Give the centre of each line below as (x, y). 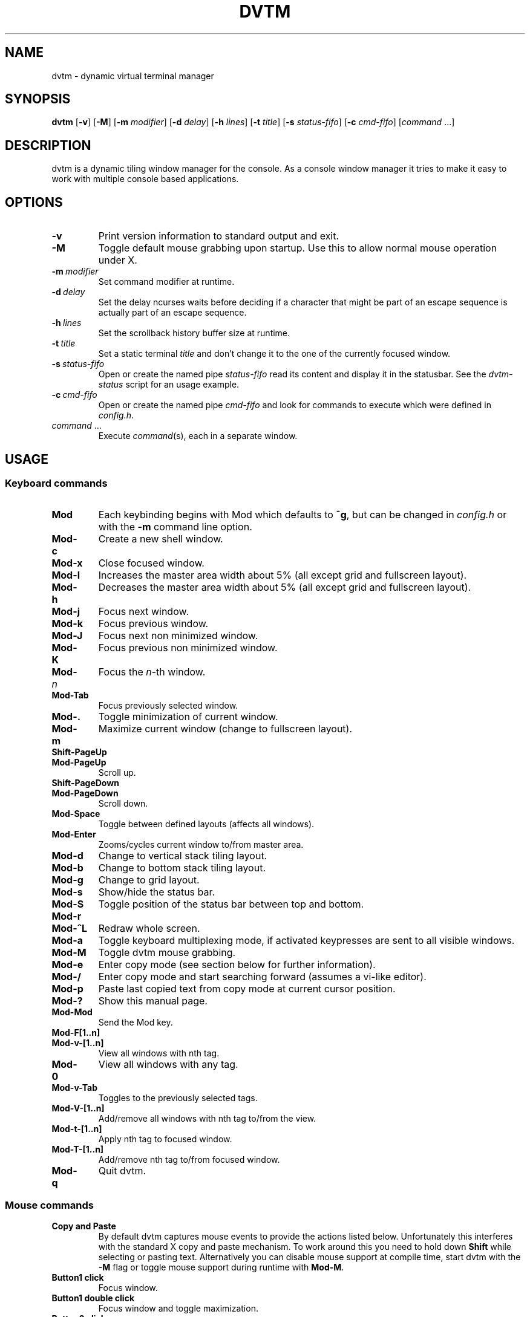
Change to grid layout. (149, 880)
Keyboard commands (56, 483)
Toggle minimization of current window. (188, 717)
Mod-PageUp (79, 763)
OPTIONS (34, 202)
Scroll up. (117, 773)
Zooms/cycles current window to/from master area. (201, 845)
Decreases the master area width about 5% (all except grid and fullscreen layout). (285, 587)
